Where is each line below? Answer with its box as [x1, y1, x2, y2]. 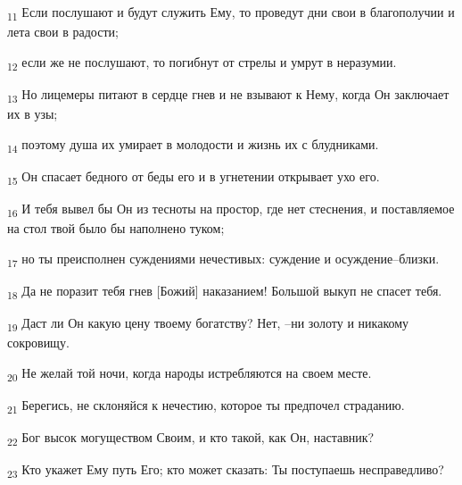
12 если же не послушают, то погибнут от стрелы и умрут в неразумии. [7, 52, 397, 73]
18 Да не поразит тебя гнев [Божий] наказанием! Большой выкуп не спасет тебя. [7, 280, 442, 302]
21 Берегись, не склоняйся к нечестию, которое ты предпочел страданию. [7, 395, 405, 416]
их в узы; [7, 104, 58, 122]
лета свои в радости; [7, 22, 119, 41]
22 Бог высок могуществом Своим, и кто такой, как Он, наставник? [7, 427, 375, 448]
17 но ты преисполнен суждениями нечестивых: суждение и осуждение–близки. [7, 248, 440, 270]
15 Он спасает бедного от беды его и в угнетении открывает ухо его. [7, 166, 380, 188]
